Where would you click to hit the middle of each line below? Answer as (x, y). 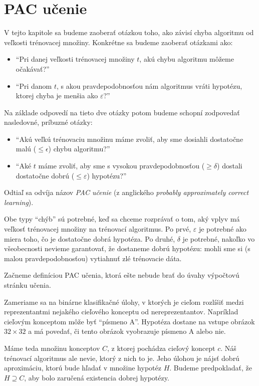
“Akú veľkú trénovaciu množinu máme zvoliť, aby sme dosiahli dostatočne (129, 139)
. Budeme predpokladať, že (211, 368)
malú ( (26, 149)
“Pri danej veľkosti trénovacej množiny (75, 59)
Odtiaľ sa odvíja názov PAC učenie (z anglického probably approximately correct (126, 192)
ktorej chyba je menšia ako (57, 95)
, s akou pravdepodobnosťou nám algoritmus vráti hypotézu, (149, 85)
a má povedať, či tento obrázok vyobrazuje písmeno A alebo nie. (127, 331)
